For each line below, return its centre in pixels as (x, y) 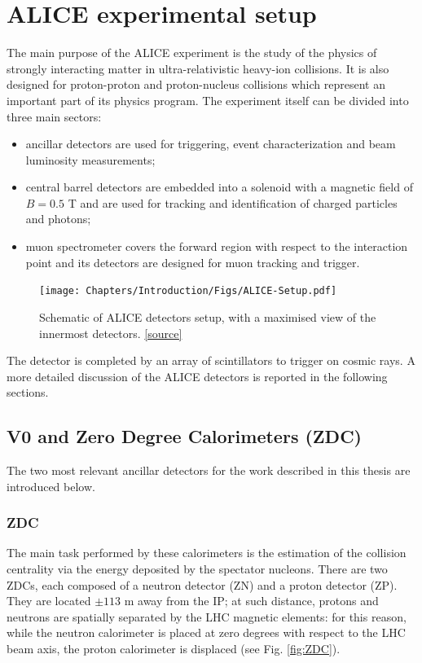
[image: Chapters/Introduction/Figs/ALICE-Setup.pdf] (188, 291)
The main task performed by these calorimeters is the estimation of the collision (207, 553)
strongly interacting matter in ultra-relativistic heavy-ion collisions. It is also (198, 68)
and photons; (58, 219)
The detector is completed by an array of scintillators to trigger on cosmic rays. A (211, 360)
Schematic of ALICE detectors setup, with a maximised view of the (208, 316)
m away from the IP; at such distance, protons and (251, 601)
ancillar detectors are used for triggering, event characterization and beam (211, 144)
